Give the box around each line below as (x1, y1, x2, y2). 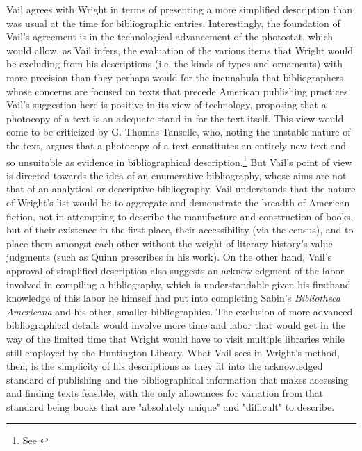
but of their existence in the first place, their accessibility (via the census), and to (6, 222, 354, 237)
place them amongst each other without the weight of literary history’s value (6, 236, 333, 250)
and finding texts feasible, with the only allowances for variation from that (6, 386, 324, 400)
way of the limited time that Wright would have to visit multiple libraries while (6, 331, 345, 345)
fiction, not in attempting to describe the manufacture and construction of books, (6, 208, 354, 223)
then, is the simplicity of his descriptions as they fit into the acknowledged (6, 359, 323, 373)
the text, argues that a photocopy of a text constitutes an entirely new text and (6, 138, 347, 152)
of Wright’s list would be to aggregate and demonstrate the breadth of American (6, 195, 350, 209)
